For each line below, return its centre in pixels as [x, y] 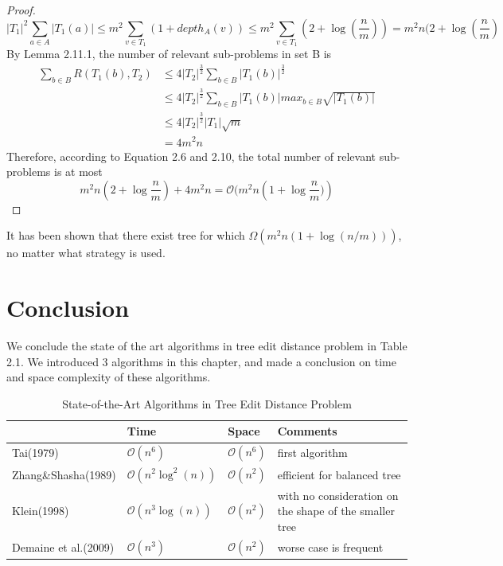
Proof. [21, 10]
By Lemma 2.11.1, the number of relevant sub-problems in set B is [169, 54]
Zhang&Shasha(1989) [64, 474]
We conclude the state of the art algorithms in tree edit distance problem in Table [207, 346]
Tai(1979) [35, 453]
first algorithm [312, 453]
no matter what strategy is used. [86, 253]
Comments [307, 431]
